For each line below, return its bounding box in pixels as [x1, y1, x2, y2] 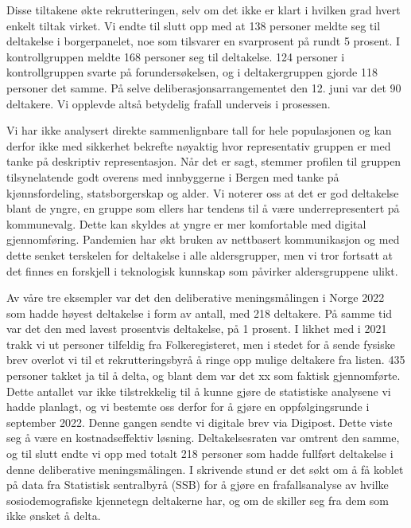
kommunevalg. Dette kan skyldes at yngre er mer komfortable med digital [6, 215, 366, 232]
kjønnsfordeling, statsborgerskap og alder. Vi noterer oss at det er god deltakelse [6, 184, 399, 201]
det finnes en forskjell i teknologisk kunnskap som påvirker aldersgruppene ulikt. [6, 262, 398, 279]
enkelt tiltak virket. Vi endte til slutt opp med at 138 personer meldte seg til [6, 17, 381, 33]
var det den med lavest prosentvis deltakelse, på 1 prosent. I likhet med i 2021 [6, 320, 387, 337]
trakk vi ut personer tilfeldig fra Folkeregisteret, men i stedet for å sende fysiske [6, 335, 395, 352]
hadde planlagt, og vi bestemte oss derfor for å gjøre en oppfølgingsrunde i [6, 398, 370, 415]
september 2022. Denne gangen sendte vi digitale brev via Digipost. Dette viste [6, 413, 393, 430]
